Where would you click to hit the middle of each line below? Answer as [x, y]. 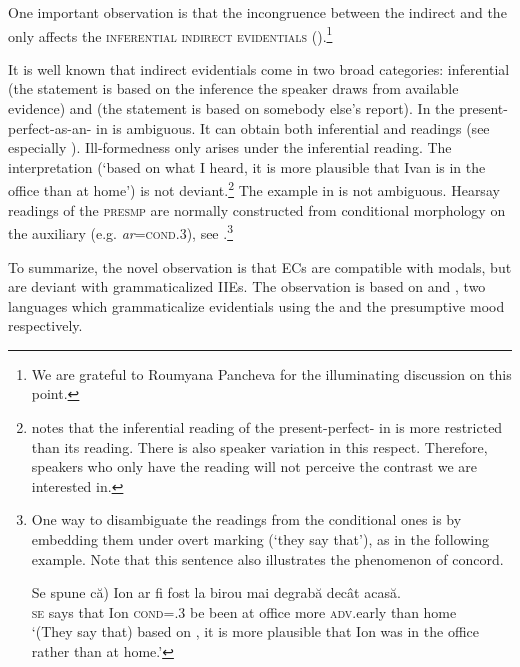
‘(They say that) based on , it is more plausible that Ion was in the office [255, 631]
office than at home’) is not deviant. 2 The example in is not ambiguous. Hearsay [254, 189]
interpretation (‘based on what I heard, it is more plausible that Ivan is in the [247, 166]
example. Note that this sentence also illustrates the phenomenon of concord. [267, 558]
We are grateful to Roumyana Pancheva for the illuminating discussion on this [271, 373]
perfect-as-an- [50, 127]
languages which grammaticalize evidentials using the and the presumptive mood [256, 305]
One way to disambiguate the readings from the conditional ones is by [246, 519]
